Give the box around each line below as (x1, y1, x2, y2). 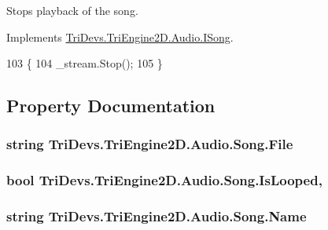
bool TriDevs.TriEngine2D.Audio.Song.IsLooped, (6, 170, 322, 190)
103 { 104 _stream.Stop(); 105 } (6, 55, 163, 71)
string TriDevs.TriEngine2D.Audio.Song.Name (6, 206, 307, 226)
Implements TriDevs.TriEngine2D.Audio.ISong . (6, 28, 234, 45)
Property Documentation (6, 93, 216, 118)
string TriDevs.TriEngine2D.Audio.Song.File (6, 134, 293, 154)
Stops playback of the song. (6, 2, 138, 18)
